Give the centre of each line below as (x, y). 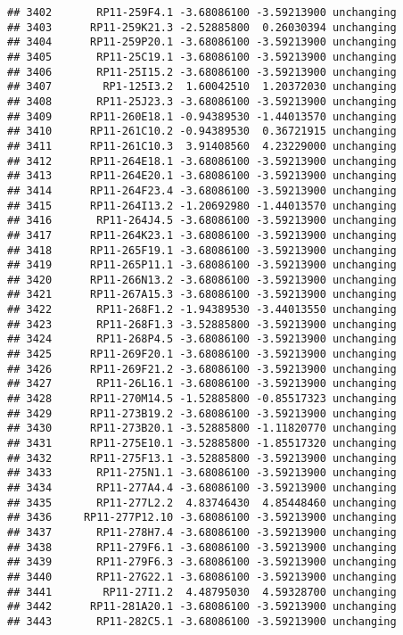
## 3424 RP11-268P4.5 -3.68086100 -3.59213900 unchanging (202, 339)
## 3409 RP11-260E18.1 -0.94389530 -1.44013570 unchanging (202, 116)
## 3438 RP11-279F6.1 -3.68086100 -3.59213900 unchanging (202, 547)
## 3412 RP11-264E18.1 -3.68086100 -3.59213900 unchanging (202, 161)
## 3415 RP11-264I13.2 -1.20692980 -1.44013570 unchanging (202, 206)
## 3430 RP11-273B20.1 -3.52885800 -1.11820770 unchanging (202, 429)
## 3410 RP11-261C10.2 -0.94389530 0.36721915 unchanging (202, 132)
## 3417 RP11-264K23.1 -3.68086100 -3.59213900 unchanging (202, 235)
